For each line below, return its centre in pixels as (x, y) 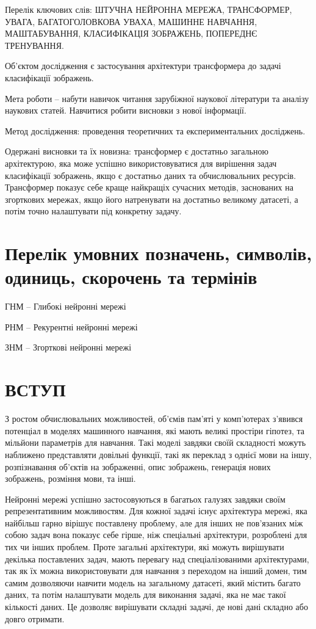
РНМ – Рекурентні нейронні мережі (71, 326)
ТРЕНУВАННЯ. (34, 45)
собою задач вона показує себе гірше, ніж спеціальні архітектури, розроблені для (156, 535)
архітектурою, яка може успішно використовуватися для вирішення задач (141, 163)
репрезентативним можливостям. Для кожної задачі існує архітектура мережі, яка (156, 511)
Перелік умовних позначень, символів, (159, 253)
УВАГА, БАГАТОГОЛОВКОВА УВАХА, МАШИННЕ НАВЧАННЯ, (131, 21)
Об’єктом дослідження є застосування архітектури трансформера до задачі (143, 66)
